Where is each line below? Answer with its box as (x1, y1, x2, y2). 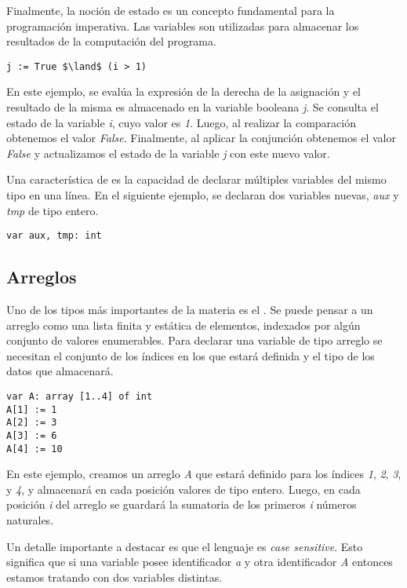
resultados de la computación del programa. (6, 33, 216, 49)
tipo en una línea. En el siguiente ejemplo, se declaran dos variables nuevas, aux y (6, 187, 399, 203)
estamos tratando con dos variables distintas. (6, 568, 223, 585)
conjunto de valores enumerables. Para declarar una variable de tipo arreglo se (6, 332, 383, 349)
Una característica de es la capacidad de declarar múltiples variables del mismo (6, 171, 387, 188)
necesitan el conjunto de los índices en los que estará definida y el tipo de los (6, 347, 375, 363)
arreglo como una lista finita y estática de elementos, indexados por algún (6, 316, 361, 333)
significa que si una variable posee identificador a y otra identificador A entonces (6, 553, 393, 570)
